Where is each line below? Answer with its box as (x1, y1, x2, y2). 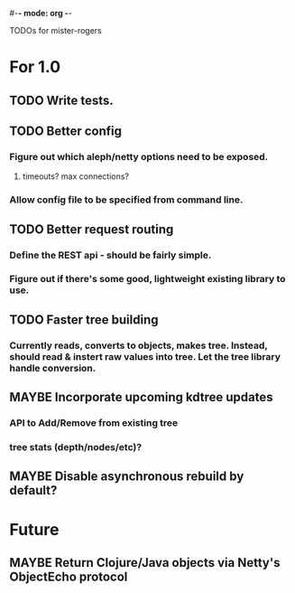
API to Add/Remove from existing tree (9, 417, 179, 429)
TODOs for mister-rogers (9, 25, 102, 35)
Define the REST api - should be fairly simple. (9, 249, 212, 261)
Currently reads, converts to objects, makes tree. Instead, (9, 339, 268, 352)
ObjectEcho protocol (9, 569, 128, 584)
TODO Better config (9, 123, 123, 138)
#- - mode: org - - (9, 8, 72, 18)
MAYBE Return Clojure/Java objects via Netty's (9, 555, 281, 570)
